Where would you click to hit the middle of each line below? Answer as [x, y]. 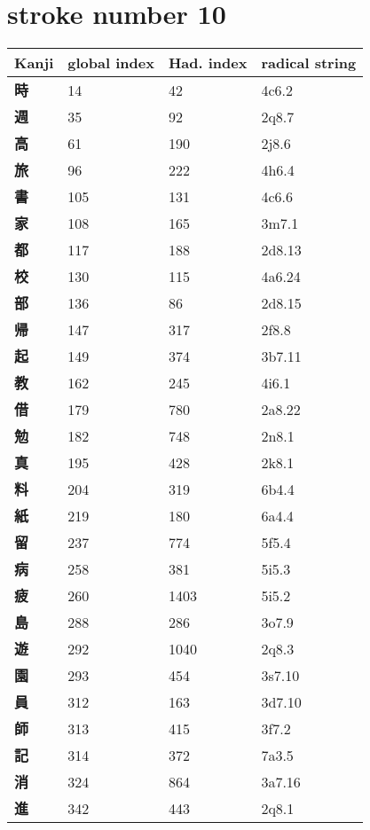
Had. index [208, 63]
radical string [309, 63]
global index [111, 63]
